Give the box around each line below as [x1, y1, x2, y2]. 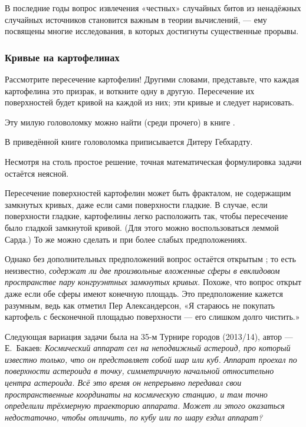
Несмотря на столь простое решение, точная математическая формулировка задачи [5, 155, 302, 167]
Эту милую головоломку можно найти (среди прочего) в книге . [5, 115, 235, 128]
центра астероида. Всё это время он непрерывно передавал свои [5, 376, 242, 389]
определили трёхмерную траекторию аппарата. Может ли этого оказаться [5, 399, 285, 412]
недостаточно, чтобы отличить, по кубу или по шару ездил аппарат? [5, 411, 263, 423]
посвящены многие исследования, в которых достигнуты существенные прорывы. [5, 25, 299, 37]
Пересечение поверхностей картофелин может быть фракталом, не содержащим [5, 187, 291, 199]
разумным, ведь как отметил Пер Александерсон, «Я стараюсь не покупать [5, 299, 275, 311]
